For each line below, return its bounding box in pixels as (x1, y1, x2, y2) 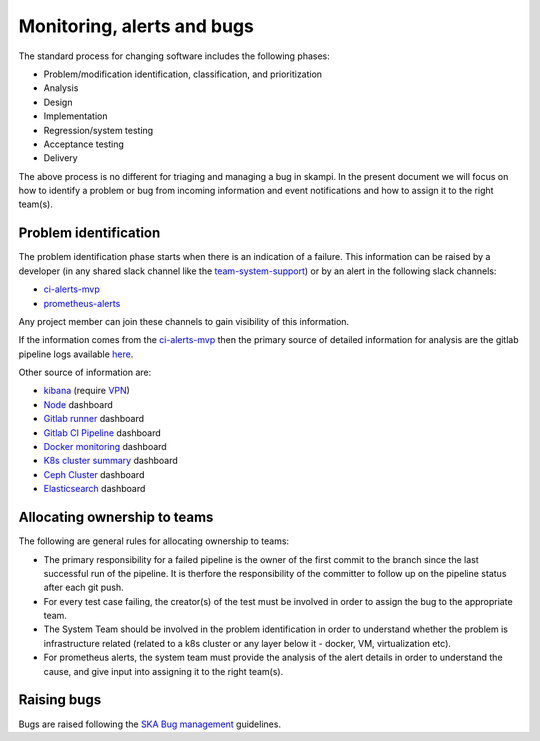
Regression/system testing (43, 124, 154, 136)
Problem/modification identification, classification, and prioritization (43, 68, 323, 80)
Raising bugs (18, 691, 102, 709)
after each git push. (43, 581, 124, 594)
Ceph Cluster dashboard (43, 468, 145, 480)
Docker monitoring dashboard (43, 441, 167, 453)
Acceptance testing (43, 138, 125, 150)
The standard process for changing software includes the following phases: (18, 50, 330, 62)
